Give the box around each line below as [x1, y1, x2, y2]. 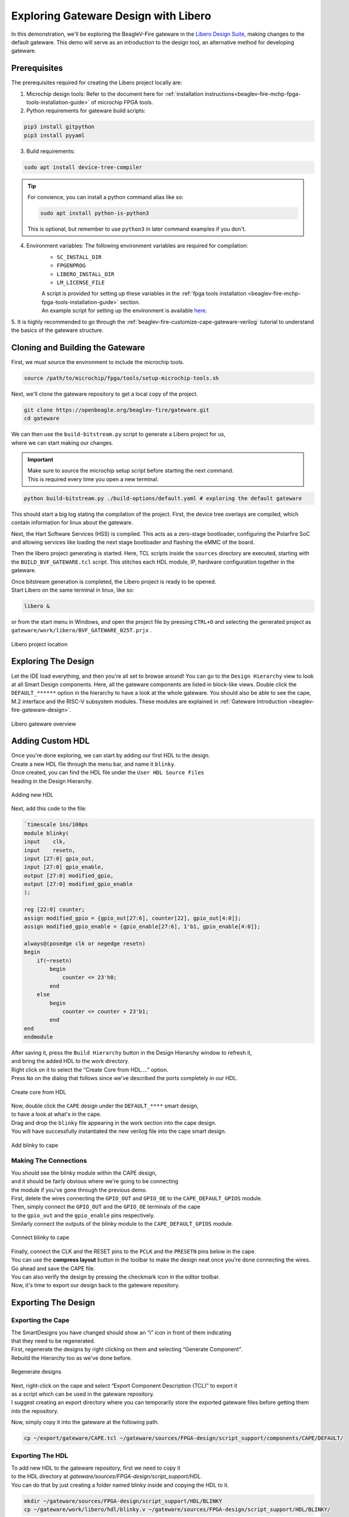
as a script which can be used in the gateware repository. [11, 1390, 155, 1397]
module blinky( [24, 829, 69, 837]
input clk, [24, 838, 66, 845]
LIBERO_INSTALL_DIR [56, 271, 115, 277]
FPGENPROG [56, 262, 86, 269]
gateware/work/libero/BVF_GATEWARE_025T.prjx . [11, 627, 152, 634]
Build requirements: [26, 147, 75, 155]
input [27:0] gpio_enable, [24, 863, 104, 871]
